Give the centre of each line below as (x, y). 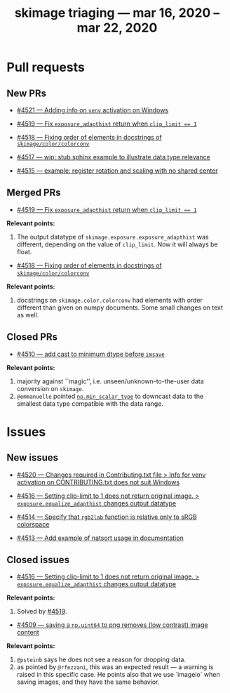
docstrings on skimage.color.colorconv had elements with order (109, 300)
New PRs (27, 93)
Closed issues (38, 560)
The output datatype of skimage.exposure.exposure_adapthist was (113, 237)
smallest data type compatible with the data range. (90, 403)
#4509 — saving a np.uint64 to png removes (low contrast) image (112, 625)
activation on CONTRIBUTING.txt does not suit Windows (98, 482)
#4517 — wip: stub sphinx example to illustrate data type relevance (114, 157)
